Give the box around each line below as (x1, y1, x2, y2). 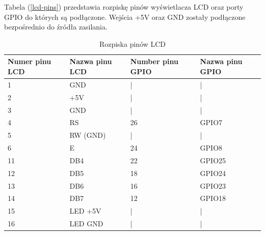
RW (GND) (69, 130, 106, 140)
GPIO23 (200, 180, 226, 191)
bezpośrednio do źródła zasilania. (4, 21, 108, 32)
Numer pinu (8, 56, 51, 67)
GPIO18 (200, 193, 226, 203)
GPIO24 (200, 167, 226, 178)
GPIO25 (200, 155, 226, 165)
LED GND (69, 218, 103, 229)
